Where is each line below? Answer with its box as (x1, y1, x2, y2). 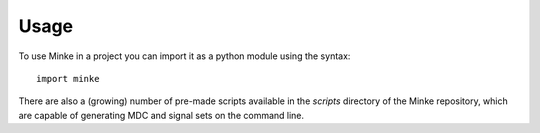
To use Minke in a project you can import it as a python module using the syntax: (18, 50, 351, 62)
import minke (36, 73, 100, 84)
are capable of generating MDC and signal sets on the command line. (18, 109, 305, 121)
